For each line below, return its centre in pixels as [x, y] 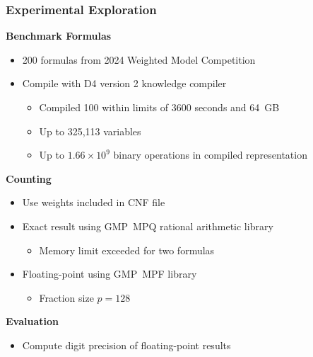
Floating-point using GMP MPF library [110, 274]
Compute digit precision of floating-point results [126, 345]
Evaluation [32, 321]
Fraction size [66, 297]
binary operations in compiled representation [210, 155]
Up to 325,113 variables [90, 131]
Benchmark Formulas [59, 36]
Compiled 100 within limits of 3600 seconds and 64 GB [159, 107]
